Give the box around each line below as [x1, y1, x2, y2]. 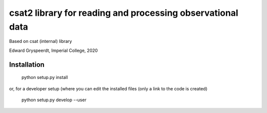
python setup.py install [21, 75, 68, 80]
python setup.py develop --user [21, 97, 87, 103]
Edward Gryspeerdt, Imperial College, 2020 [9, 47, 98, 53]
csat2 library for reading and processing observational [9, 7, 238, 18]
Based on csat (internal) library [9, 38, 72, 44]
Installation [9, 60, 44, 69]
